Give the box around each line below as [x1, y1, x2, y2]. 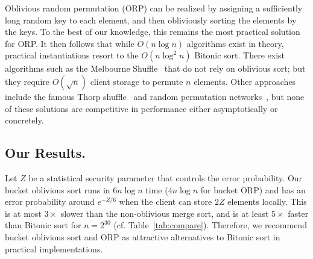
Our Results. [5, 143, 86, 162]
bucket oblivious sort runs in [5, 183, 110, 196]
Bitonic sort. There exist [194, 49, 285, 61]
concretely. [5, 114, 44, 126]
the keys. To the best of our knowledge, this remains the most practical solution [5, 25, 300, 38]
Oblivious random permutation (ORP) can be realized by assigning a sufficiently [5, 2, 303, 14]
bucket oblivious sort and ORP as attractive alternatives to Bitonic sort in [5, 230, 280, 243]
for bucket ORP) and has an [200, 183, 306, 196]
